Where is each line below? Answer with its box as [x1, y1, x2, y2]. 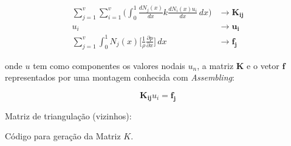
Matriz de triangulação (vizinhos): [5, 109, 132, 122]
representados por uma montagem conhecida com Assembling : [5, 71, 235, 84]
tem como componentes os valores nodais [33, 59, 185, 71]
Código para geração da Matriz [5, 130, 121, 142]
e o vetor [247, 59, 279, 71]
